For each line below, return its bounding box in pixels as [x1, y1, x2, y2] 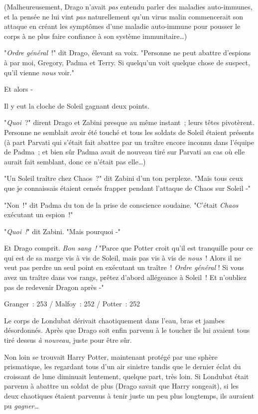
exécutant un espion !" [4, 209, 73, 220]
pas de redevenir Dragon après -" [4, 281, 104, 292]
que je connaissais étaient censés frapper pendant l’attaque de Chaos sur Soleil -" [4, 182, 251, 193]
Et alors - [4, 84, 33, 94]
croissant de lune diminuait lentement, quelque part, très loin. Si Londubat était [4, 371, 249, 381]
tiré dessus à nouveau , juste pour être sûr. [4, 335, 132, 345]
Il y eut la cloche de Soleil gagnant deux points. [4, 100, 149, 111]
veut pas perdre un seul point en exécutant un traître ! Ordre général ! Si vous [4, 262, 244, 273]
